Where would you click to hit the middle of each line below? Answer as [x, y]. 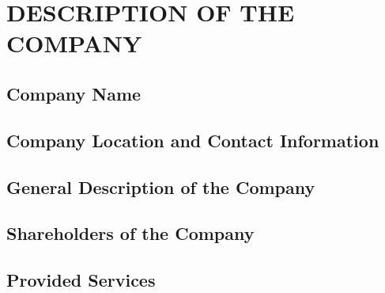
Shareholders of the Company [130, 233]
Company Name [74, 93]
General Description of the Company [161, 186]
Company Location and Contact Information [193, 140]
